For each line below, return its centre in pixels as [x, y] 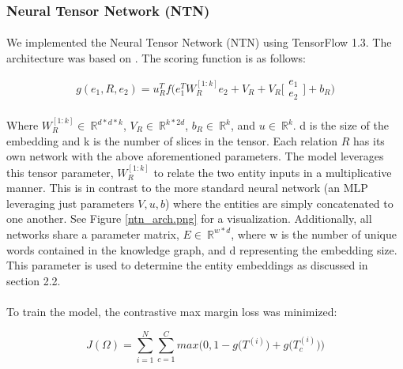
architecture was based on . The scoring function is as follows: [156, 58]
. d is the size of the [341, 125]
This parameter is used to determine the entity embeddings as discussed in [187, 265]
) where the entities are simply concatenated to [279, 203]
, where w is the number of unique [314, 233]
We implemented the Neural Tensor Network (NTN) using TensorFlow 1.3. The [199, 42]
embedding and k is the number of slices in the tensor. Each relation [172, 140]
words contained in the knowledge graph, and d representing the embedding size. [202, 249]
